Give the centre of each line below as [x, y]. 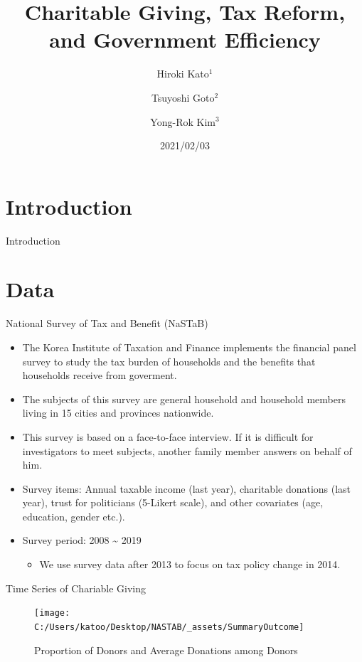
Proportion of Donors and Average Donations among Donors [166, 650]
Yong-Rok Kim [183, 121]
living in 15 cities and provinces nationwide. [118, 413]
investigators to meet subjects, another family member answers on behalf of [187, 450]
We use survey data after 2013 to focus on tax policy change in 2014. [190, 564]
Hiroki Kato [183, 74]
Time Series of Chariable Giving [76, 588]
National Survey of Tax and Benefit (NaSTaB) [107, 323]
